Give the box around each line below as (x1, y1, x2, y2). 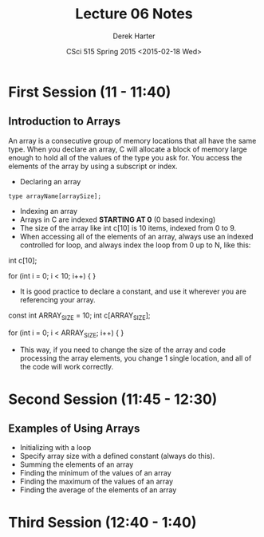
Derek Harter (112, 31, 156, 41)
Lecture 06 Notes (75, 5, 193, 23)
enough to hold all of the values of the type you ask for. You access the (8, 152, 242, 162)
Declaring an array (19, 176, 81, 186)
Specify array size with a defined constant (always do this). (19, 452, 215, 461)
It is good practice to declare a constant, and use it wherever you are (19, 286, 247, 296)
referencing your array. (19, 294, 96, 304)
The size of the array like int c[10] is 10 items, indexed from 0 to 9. (19, 223, 237, 232)
